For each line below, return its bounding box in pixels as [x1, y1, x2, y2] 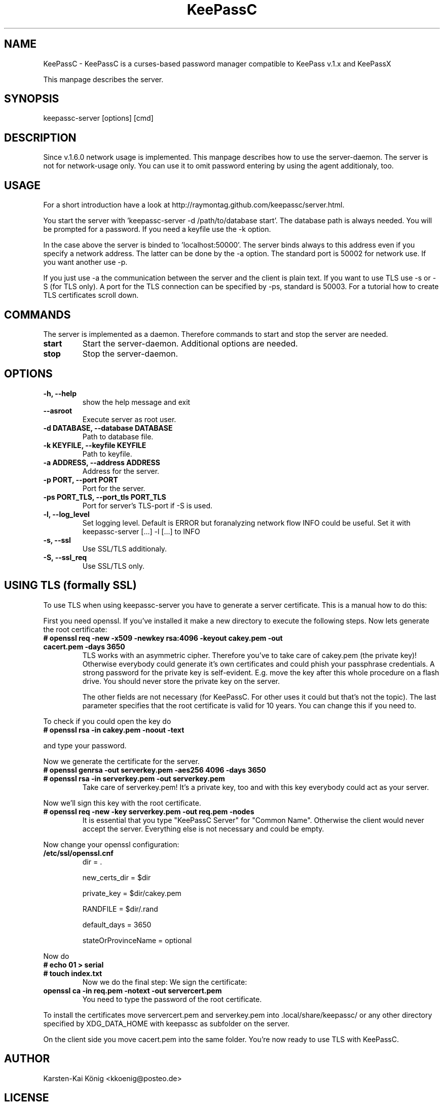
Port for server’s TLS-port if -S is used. [82, 501, 213, 510]
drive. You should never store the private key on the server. [82, 676, 280, 685]
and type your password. [43, 741, 127, 750]
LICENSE [4, 1091, 49, 1104]
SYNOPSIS [4, 92, 59, 106]
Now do [43, 951, 69, 960]
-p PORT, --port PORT [43, 475, 118, 484]
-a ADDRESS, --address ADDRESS [43, 458, 160, 467]
